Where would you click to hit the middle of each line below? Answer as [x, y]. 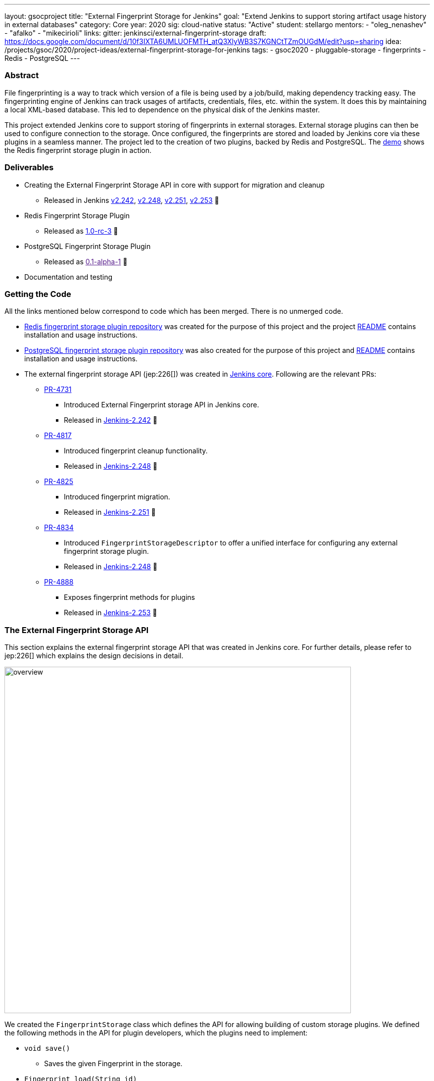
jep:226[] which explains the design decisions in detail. [94, 656]
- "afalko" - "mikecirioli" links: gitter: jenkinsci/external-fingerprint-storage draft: [135, 33]
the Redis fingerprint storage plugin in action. [78, 150]
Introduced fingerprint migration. [117, 497]
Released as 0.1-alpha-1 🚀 [86, 261]
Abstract [22, 75]
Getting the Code [38, 294]
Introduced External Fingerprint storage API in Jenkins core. [162, 405]
